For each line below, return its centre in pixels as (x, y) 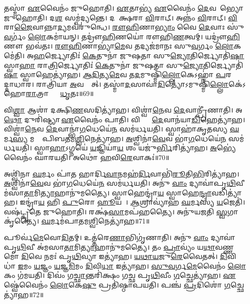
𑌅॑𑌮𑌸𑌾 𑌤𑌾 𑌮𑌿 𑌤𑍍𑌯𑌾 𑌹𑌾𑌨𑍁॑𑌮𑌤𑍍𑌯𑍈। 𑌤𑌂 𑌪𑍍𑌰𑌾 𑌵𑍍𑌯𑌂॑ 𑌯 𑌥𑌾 (126, 247)
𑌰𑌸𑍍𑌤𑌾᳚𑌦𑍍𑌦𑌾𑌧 (232, 74)
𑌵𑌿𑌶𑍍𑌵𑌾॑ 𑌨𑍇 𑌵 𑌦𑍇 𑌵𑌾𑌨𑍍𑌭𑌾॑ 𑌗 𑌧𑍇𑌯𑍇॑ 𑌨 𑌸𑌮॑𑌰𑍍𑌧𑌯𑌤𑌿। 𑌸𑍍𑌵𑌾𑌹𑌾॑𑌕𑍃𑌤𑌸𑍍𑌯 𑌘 (122, 129)
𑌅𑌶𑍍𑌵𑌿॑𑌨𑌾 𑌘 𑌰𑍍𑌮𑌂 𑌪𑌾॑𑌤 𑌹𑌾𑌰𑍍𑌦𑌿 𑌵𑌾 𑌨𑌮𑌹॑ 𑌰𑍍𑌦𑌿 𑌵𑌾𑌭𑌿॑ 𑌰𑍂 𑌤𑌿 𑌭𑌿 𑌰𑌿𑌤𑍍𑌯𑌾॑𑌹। (122, 173)
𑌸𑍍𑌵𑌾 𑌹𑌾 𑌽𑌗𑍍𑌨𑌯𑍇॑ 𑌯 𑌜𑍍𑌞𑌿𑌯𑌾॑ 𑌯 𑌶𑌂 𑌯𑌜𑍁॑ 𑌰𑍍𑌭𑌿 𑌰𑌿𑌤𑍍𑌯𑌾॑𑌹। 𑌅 (125, 148)
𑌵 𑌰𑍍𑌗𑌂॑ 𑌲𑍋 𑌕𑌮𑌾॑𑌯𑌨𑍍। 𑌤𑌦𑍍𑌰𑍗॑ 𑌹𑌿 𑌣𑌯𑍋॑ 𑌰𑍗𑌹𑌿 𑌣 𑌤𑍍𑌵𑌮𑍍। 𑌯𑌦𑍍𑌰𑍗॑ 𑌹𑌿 (122, 36)
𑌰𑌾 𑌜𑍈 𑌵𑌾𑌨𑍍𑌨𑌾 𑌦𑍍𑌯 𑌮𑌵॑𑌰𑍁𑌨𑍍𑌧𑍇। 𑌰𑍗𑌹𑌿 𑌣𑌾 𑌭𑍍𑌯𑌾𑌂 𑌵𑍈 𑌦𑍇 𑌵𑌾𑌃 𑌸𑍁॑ (124, 27)
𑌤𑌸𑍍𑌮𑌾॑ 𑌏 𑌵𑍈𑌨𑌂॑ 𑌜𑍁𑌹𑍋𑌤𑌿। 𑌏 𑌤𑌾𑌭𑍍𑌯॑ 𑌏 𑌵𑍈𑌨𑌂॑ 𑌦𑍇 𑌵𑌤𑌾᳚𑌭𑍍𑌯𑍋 (124, 8)
